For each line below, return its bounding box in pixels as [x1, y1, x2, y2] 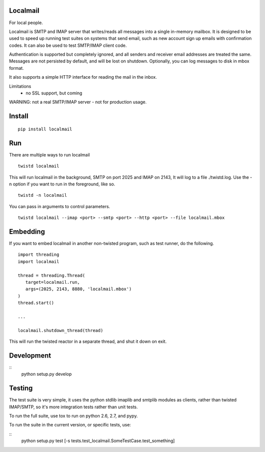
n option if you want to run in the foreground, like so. [9, 181, 115, 187]
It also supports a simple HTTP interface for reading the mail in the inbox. [9, 74, 157, 80]
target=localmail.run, [25, 279, 80, 285]
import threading [18, 252, 59, 258]
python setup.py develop [21, 371, 72, 377]
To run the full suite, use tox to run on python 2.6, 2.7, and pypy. [9, 413, 138, 419]
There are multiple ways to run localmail [9, 151, 90, 157]
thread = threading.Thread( [18, 272, 85, 278]
